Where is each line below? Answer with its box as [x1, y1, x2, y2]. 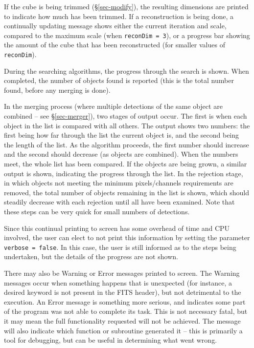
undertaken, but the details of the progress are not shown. [4, 251, 178, 262]
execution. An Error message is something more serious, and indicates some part [4, 296, 246, 307]
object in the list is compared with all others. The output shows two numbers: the [4, 120, 250, 130]
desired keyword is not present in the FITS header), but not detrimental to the [4, 287, 241, 297]
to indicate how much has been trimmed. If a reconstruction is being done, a [4, 11, 233, 21]
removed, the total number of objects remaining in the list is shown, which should [4, 187, 250, 197]
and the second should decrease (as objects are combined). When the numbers [4, 149, 238, 159]
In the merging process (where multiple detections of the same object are [4, 101, 223, 111]
